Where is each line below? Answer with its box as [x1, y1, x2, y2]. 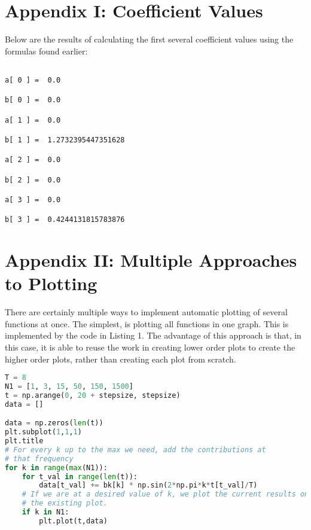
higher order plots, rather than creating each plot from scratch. [5, 352, 236, 365]
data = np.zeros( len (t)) [5, 419, 103, 428]
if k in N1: [22, 508, 69, 516]
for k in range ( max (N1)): [5, 463, 108, 472]
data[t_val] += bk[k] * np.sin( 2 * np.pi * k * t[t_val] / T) [39, 481, 258, 490]
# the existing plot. [22, 499, 108, 508]
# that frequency [5, 454, 74, 463]
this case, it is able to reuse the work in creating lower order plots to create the [5, 340, 295, 353]
